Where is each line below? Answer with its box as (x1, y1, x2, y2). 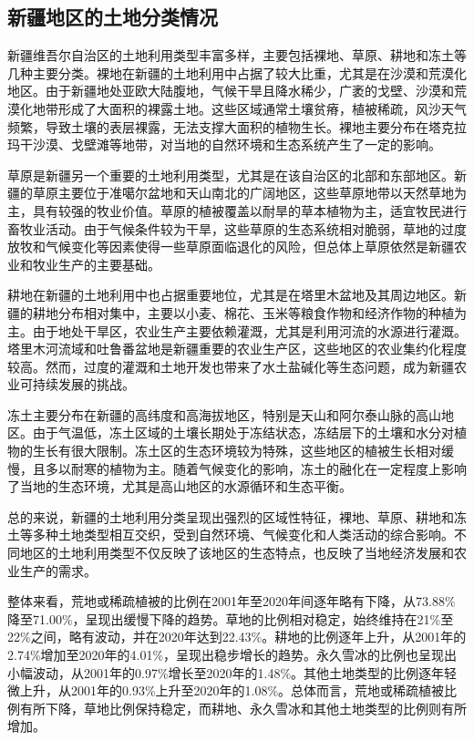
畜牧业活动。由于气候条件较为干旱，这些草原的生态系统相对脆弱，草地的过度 (7, 219, 467, 238)
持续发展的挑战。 (32, 375, 135, 394)
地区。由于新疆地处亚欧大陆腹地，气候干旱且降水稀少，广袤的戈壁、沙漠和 (7, 81, 454, 100)
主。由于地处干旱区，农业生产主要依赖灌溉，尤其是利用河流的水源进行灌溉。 (7, 321, 467, 340)
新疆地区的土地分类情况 (7, 3, 218, 31)
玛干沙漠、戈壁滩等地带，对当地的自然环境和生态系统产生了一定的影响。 (7, 135, 441, 154)
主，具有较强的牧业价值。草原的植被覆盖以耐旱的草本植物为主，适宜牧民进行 (7, 201, 467, 220)
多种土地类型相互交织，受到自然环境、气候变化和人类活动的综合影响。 (32, 525, 454, 544)
